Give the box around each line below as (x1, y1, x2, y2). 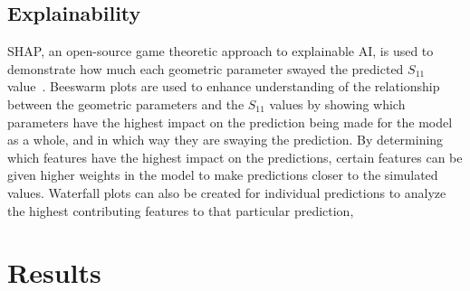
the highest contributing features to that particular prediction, (7, 201, 354, 220)
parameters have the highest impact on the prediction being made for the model (7, 112, 453, 131)
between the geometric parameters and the (7, 94, 245, 113)
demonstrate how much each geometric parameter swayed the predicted (7, 59, 404, 78)
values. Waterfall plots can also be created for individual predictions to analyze (7, 183, 446, 202)
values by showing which (269, 94, 406, 113)
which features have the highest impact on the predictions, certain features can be (7, 147, 463, 166)
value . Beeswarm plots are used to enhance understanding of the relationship (7, 77, 440, 96)
